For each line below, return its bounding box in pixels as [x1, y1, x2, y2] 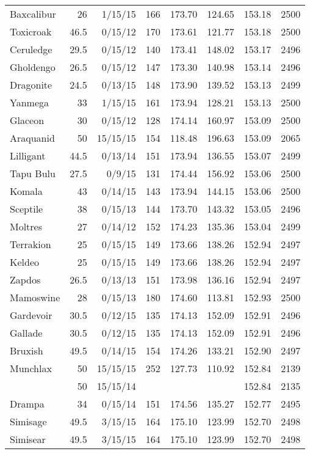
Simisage [10, 414, 47, 428]
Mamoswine [10, 290, 60, 304]
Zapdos [10, 273, 41, 287]
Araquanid [10, 131, 55, 145]
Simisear [10, 432, 46, 446]
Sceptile [10, 202, 43, 216]
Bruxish [10, 343, 43, 357]
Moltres [10, 219, 43, 233]
